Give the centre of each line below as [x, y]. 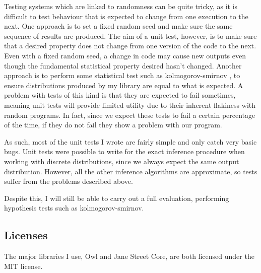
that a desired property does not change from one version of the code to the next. [130, 46]
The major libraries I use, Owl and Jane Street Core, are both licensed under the [129, 256]
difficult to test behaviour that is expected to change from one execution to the [126, 16]
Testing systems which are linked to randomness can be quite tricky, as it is [121, 6]
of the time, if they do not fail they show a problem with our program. [113, 125]
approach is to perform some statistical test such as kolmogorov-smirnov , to [122, 75]
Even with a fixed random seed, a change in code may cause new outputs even [125, 55]
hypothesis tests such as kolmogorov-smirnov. [74, 208]
